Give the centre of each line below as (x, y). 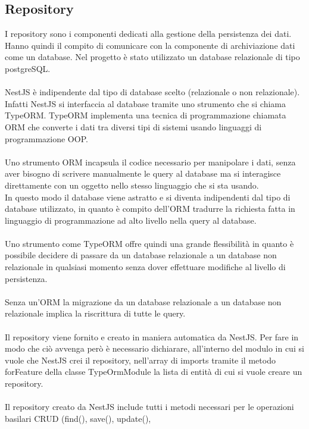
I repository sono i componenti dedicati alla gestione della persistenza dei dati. (148, 34)
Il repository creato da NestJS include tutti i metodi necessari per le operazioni (149, 407)
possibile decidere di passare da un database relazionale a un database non (141, 255)
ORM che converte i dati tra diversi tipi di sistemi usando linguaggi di (133, 126)
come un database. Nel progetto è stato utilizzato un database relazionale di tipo (152, 57)
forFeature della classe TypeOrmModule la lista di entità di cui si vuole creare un (154, 372)
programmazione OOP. (46, 138)
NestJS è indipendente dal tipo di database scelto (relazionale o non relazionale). (152, 92)
